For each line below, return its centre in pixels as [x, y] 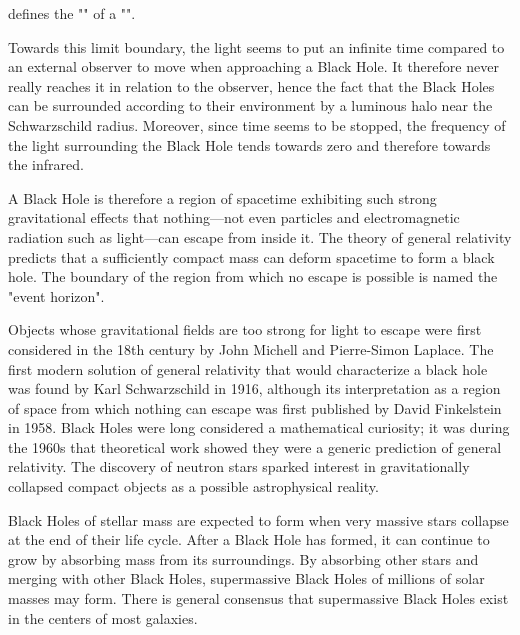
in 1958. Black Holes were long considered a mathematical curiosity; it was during [259, 427]
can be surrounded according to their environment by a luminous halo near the [250, 105]
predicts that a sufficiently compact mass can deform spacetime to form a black [251, 256]
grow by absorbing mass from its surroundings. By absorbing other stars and [243, 558]
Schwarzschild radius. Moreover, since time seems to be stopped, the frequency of [257, 124]
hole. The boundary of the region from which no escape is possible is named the [253, 276]
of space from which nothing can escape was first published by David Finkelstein [255, 407]
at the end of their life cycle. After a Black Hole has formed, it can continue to [249, 539]
